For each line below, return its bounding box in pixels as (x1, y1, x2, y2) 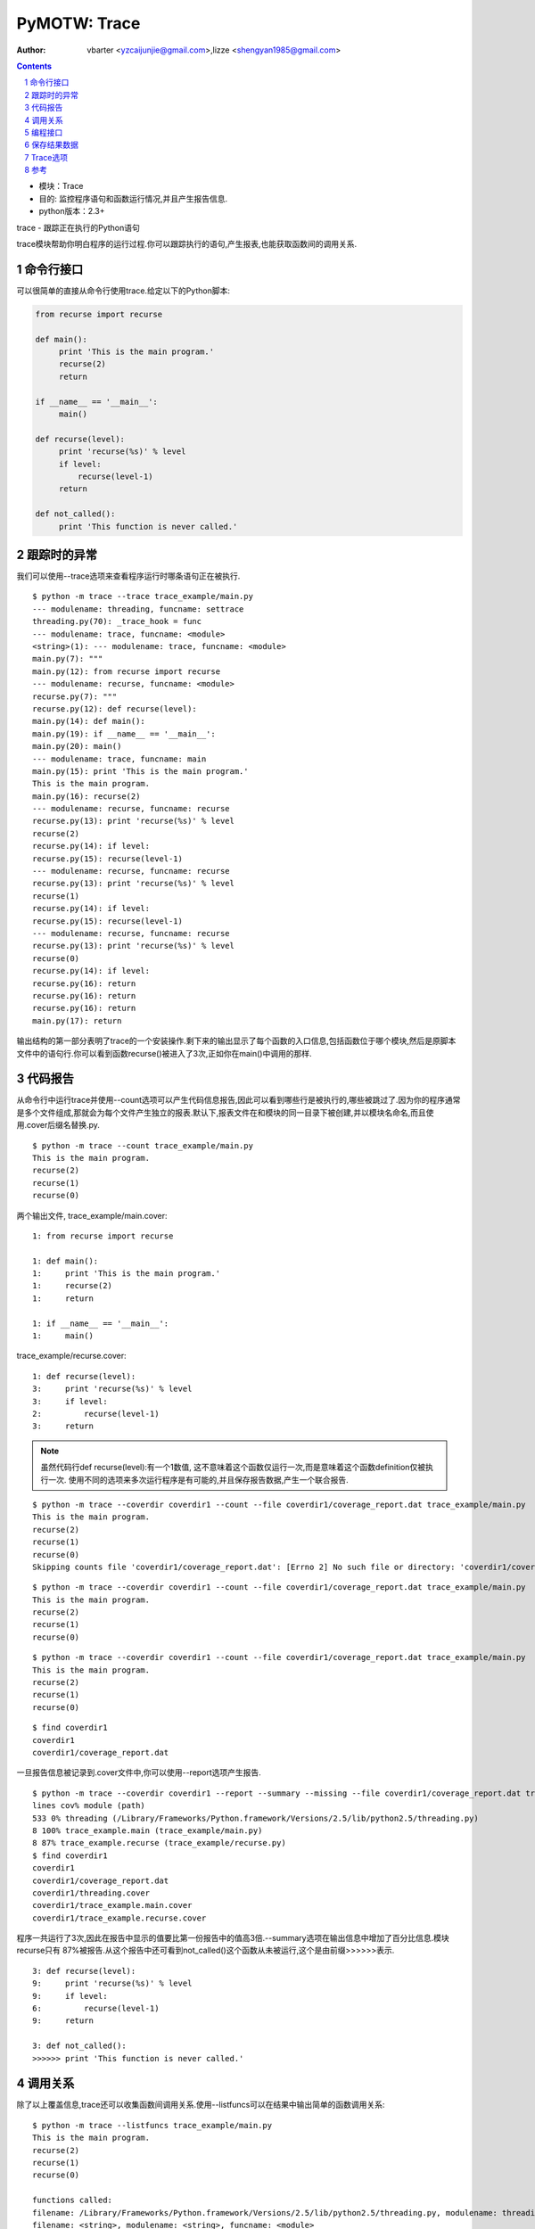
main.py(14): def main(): (32, 716, 146, 727)
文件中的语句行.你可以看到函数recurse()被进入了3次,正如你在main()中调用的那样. (16, 1048, 312, 1058)
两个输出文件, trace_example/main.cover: (16, 1210, 169, 1221)
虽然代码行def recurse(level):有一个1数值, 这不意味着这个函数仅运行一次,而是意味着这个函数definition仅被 (40, 1462, 426, 1473)
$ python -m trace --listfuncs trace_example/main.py (32, 2120, 272, 2130)
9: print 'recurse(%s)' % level (32, 1978, 193, 1988)
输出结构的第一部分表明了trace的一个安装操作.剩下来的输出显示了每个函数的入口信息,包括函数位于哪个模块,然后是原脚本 (16, 1035, 457, 1047)
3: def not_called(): (32, 2041, 127, 2051)
